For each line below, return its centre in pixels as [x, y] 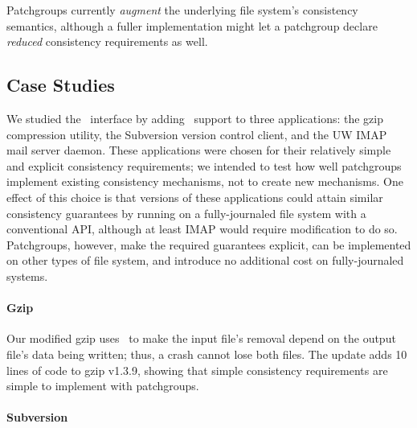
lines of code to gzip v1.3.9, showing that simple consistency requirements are [197, 370]
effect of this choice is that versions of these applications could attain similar [195, 197]
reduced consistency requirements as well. [107, 41]
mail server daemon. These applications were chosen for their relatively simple [199, 150]
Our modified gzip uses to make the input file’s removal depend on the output [201, 338]
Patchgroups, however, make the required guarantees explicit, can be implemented [209, 244]
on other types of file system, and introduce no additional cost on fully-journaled [205, 260]
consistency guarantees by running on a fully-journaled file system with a [186, 213]
